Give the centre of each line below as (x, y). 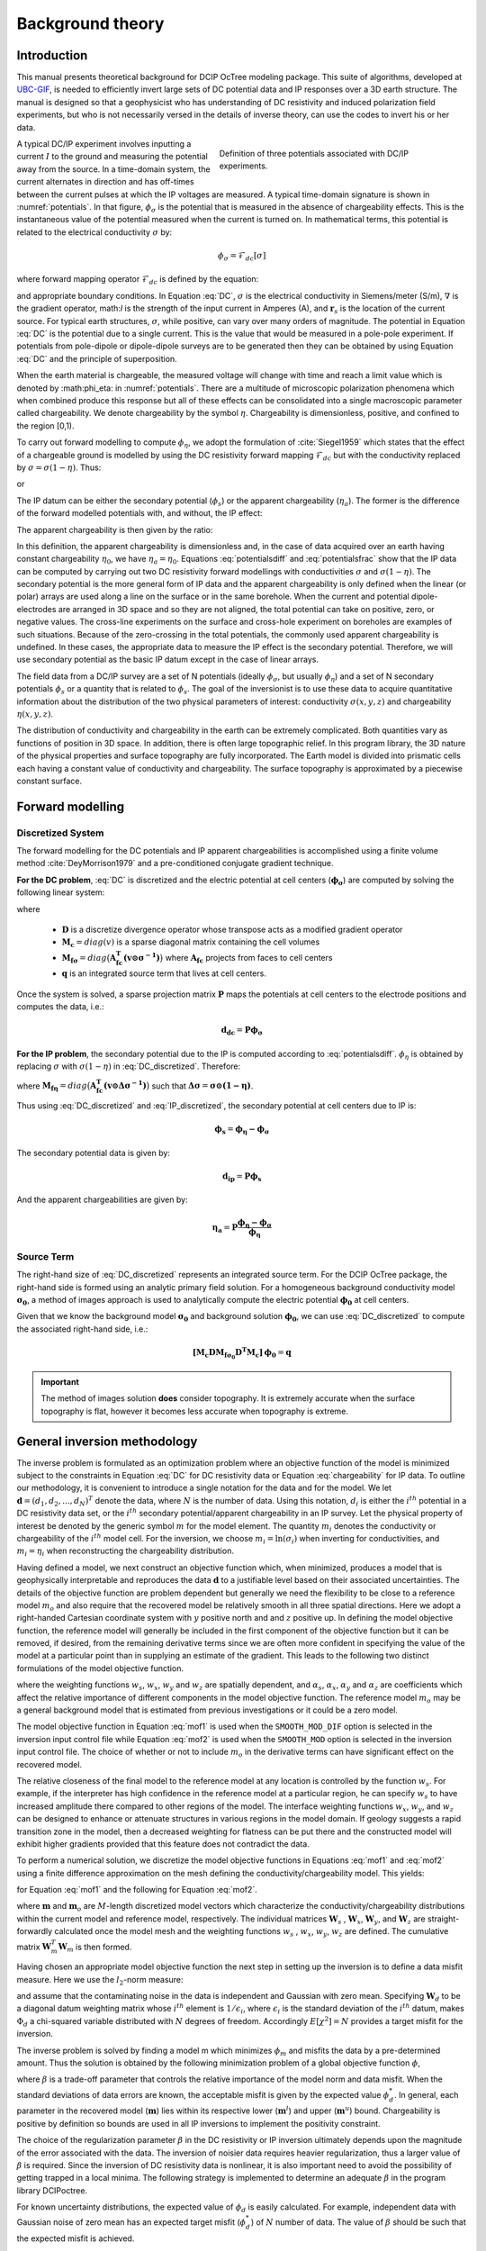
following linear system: (61, 892)
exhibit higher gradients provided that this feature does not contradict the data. (163, 1844)
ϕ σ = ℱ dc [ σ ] (242, 257)
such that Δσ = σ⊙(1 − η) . (202, 1086)
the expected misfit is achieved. (76, 2238)
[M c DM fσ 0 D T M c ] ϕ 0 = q (242, 1353)
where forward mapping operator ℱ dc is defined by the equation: (138, 280)
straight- (443, 1919)
